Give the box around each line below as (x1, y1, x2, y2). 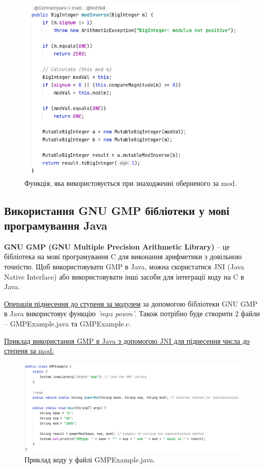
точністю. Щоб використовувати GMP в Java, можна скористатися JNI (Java (4, 261, 244, 271)
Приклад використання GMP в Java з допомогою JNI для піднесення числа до (4, 335, 250, 346)
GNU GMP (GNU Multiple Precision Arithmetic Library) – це (4, 241, 230, 252)
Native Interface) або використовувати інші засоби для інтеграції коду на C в (4, 271, 244, 282)
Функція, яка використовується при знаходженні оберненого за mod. (24, 177, 237, 188)
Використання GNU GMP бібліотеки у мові (4, 202, 229, 218)
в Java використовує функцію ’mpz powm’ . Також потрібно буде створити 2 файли (4, 308, 260, 319)
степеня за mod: (4, 345, 54, 356)
